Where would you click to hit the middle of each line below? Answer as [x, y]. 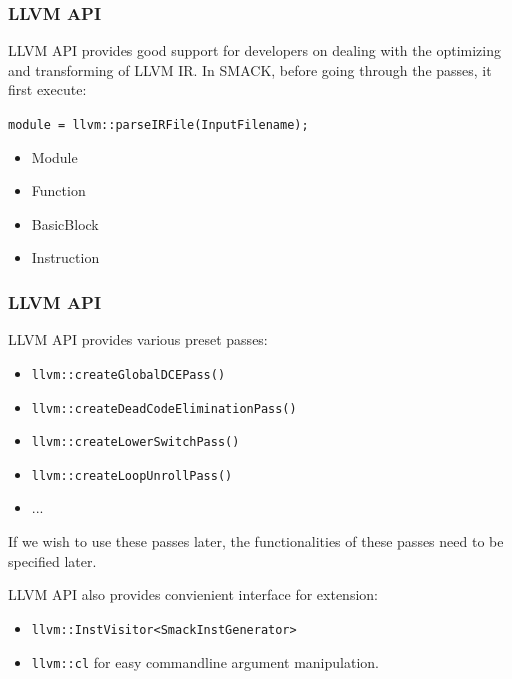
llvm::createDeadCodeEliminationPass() [164, 408]
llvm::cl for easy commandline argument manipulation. [205, 661]
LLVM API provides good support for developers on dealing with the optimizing [254, 50]
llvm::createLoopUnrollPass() [132, 475]
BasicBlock [65, 223]
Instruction [65, 257]
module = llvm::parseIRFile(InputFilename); [158, 125]
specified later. [52, 560]
